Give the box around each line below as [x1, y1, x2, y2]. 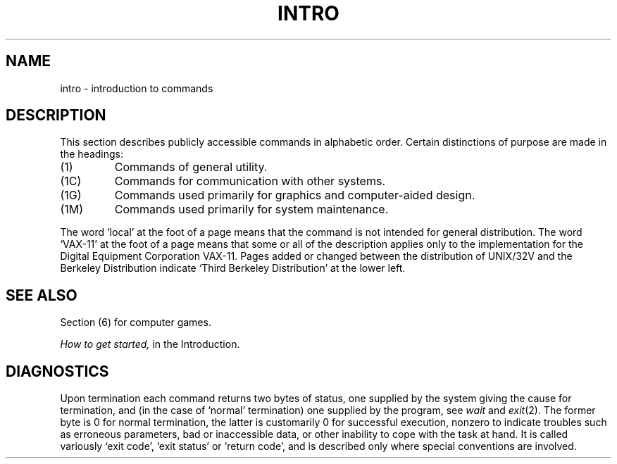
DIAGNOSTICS [6, 362, 109, 380]
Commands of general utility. [114, 160, 268, 175]
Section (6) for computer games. [60, 316, 211, 329]
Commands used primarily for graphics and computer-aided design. [114, 188, 475, 203]
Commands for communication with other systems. [114, 174, 385, 189]
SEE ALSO [6, 286, 77, 304]
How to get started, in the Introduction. [60, 338, 240, 351]
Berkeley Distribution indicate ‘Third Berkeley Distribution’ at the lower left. [60, 262, 406, 275]
